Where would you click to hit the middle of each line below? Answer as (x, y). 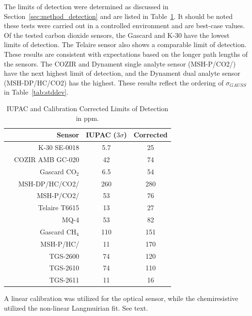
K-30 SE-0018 (59, 147)
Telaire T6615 (59, 208)
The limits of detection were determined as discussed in (86, 6)
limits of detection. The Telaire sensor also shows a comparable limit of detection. (125, 44)
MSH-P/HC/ (60, 243)
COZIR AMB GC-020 (47, 159)
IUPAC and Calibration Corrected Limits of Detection (87, 108)
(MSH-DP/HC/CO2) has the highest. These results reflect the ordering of (114, 82)
